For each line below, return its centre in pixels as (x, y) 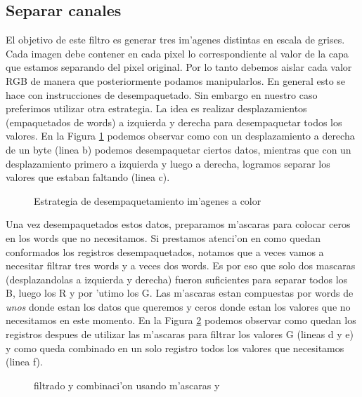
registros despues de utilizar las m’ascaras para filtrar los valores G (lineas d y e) (180, 334)
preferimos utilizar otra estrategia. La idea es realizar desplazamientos (156, 108)
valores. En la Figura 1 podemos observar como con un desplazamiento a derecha (180, 136)
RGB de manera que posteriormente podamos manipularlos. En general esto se (176, 80)
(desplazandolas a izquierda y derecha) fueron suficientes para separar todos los (177, 279)
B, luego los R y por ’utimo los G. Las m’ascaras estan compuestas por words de (180, 293)
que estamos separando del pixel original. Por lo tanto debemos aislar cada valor (179, 67)
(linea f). (24, 362)
